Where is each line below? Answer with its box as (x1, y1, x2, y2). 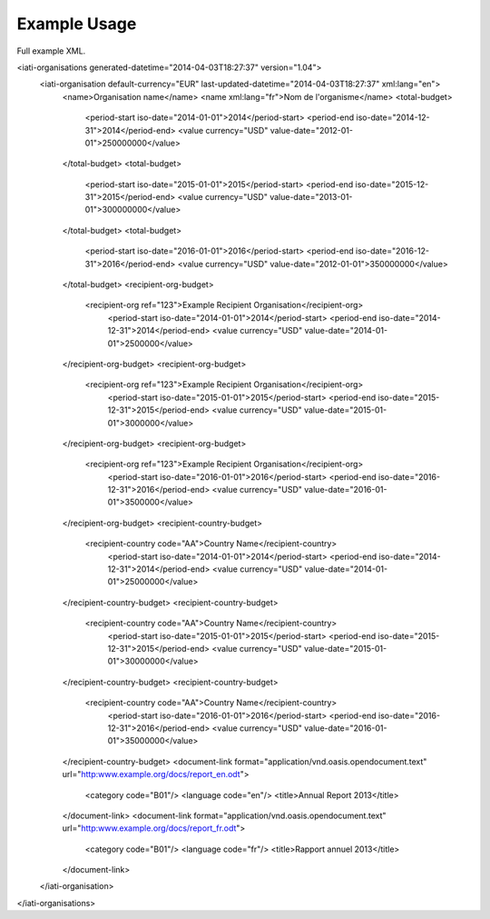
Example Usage (16, 14, 137, 34)
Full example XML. (16, 45, 86, 56)
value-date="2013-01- (269, 192, 353, 203)
